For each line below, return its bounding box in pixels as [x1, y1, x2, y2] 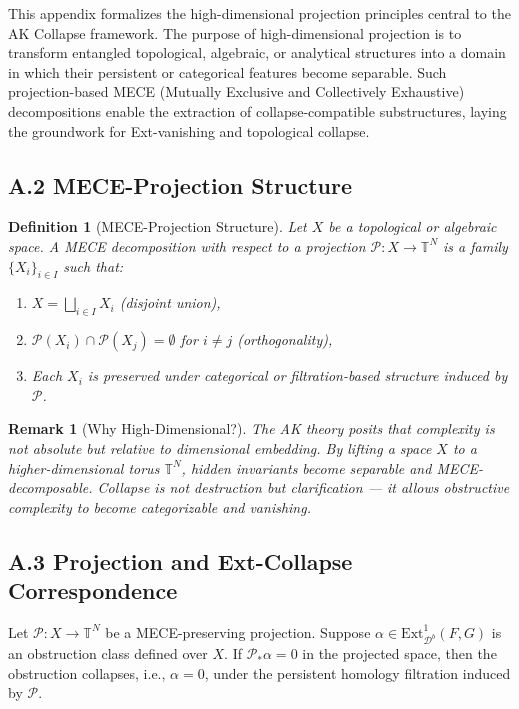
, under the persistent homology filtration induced [204, 662, 511, 683]
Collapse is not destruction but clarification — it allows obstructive [97, 477, 510, 498]
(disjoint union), [119, 292, 221, 313]
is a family [443, 235, 508, 256]
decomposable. [8, 477, 93, 498]
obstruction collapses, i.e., [8, 662, 166, 683]
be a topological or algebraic [328, 216, 497, 237]
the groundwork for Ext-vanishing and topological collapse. [8, 120, 370, 141]
